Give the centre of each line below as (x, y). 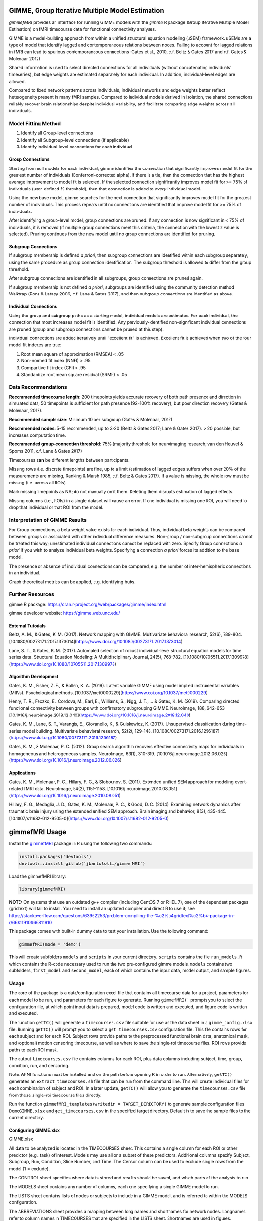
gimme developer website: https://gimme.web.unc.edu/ (65, 613)
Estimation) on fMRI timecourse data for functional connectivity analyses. (83, 29)
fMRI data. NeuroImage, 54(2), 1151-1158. (65, 788)
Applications (22, 773)
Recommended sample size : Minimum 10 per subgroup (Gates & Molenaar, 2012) (91, 420)
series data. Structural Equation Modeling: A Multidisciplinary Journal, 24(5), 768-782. (95, 657)
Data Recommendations (38, 387)
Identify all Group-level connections (57, 133)
